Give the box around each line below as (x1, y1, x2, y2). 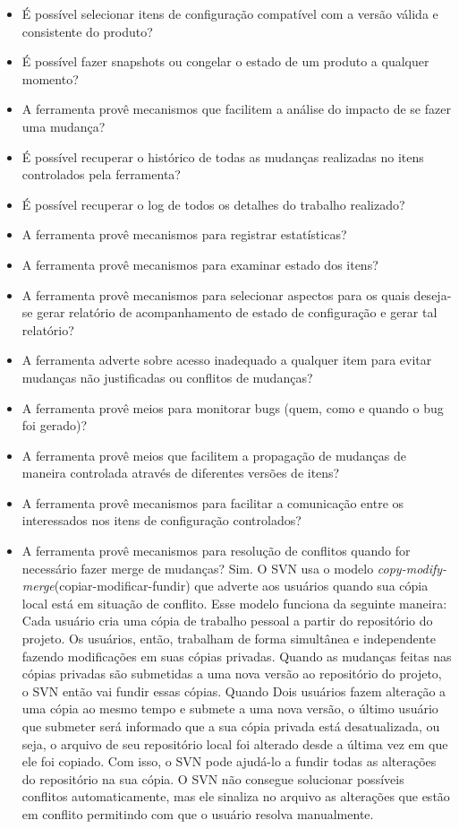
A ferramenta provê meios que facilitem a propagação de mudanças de (21, 445, 407, 464)
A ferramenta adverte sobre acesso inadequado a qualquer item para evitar (21, 350, 432, 369)
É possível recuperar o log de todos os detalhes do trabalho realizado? (21, 194, 405, 213)
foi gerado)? (21, 416, 88, 435)
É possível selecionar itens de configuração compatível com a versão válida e (21, 4, 438, 22)
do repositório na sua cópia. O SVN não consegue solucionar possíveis (21, 769, 404, 788)
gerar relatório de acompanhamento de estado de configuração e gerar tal (37, 303, 438, 322)
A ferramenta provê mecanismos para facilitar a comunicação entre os (21, 493, 404, 512)
